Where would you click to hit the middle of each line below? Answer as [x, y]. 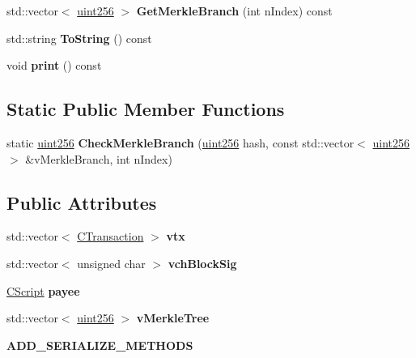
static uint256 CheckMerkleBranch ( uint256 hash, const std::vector [180, 142]
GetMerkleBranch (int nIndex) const [234, 11]
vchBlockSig [202, 263]
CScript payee [43, 290]
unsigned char [111, 263]
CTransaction [110, 236]
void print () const [54, 65]
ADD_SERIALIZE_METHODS [100, 345]
